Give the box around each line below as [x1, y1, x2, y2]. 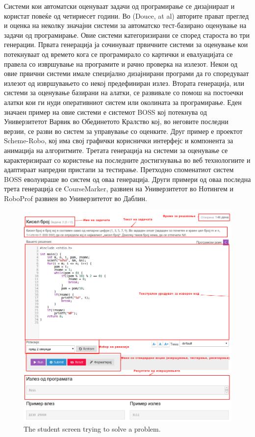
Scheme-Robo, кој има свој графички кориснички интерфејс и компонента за [4, 135, 233, 146]
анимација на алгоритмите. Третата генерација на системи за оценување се [4, 145, 228, 155]
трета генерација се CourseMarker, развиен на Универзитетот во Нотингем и [4, 183, 234, 194]
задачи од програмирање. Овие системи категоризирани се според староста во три [4, 29, 250, 40]
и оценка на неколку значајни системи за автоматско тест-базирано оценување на [4, 20, 247, 30]
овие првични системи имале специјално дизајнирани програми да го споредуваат [4, 68, 249, 78]
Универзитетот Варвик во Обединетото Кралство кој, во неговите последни [4, 116, 229, 127]
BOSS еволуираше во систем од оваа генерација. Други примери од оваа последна [4, 174, 251, 184]
